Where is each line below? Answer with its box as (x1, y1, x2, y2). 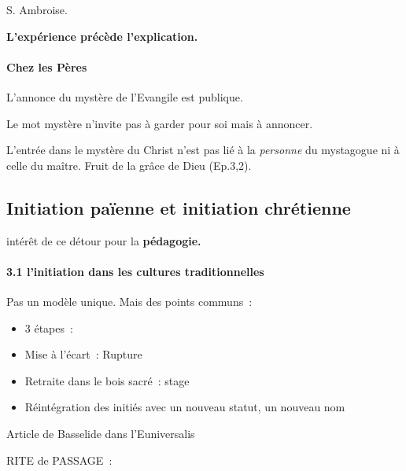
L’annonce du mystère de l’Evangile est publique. (6, 88, 243, 105)
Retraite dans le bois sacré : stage (24, 372, 190, 388)
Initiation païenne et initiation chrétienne (6, 195, 351, 219)
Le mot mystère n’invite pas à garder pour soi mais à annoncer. (6, 115, 313, 131)
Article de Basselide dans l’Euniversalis (6, 425, 195, 441)
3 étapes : (24, 319, 73, 336)
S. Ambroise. (6, 2, 68, 17)
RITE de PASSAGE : (6, 451, 113, 468)
